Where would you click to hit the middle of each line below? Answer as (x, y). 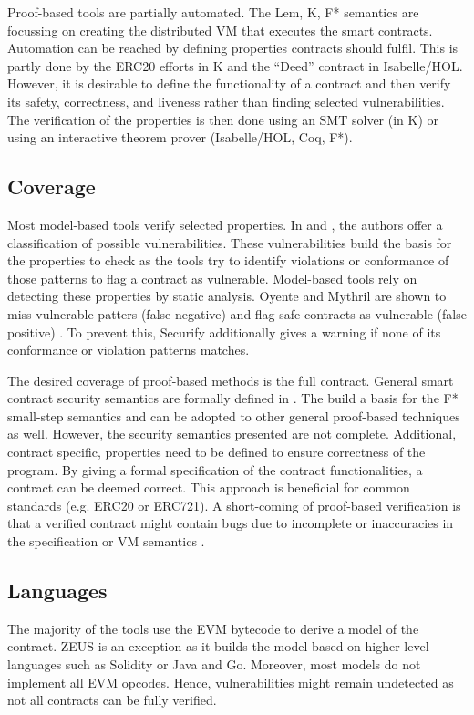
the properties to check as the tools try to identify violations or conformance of (228, 260)
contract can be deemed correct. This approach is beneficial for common (209, 487)
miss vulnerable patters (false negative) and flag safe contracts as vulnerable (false (237, 313)
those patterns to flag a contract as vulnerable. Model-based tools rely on (212, 278)
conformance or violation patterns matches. (129, 350)
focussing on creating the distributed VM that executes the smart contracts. (220, 30)
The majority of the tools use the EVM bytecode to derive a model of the (213, 628)
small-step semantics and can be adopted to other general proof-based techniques (234, 415)
